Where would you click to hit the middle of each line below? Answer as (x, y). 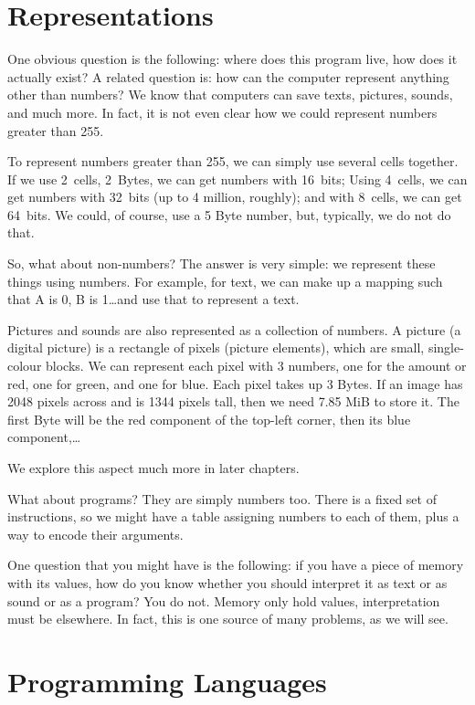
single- (446, 347)
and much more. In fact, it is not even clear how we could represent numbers (222, 112)
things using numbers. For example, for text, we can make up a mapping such (225, 281)
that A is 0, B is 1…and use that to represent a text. (153, 299)
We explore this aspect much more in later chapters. (153, 468)
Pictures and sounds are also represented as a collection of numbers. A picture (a (234, 329)
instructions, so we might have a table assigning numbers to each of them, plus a (233, 516)
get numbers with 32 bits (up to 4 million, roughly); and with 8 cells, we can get (235, 197)
